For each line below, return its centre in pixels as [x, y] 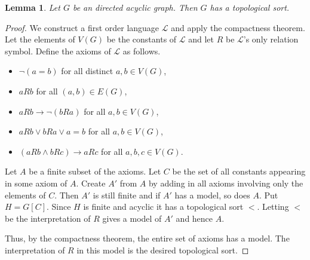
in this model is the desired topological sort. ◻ [163, 250]
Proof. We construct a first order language [82, 27]
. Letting [273, 207]
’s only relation [271, 39]
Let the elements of [40, 39]
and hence [194, 218]
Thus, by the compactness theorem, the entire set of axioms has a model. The [147, 238]
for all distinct [87, 71]
